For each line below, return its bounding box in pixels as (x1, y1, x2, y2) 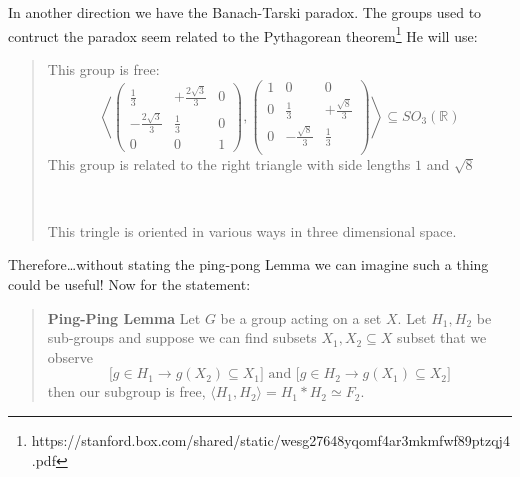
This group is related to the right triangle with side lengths (47, 153, 411, 174)
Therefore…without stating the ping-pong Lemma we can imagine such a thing (8, 254, 489, 275)
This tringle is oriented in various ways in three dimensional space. (47, 220, 457, 241)
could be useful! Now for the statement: (8, 274, 251, 295)
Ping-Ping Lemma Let (47, 307, 201, 328)
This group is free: (47, 58, 160, 79)
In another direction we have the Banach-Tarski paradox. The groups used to (8, 2, 482, 22)
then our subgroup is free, (47, 381, 206, 402)
